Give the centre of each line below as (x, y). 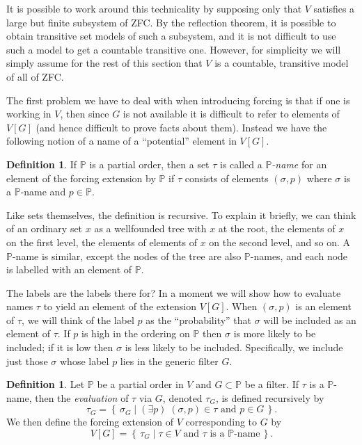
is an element (323, 306)
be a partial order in (140, 384)
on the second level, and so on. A (280, 242)
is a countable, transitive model (282, 63)
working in (29, 114)
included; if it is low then (60, 347)
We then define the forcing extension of (90, 422)
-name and (43, 192)
